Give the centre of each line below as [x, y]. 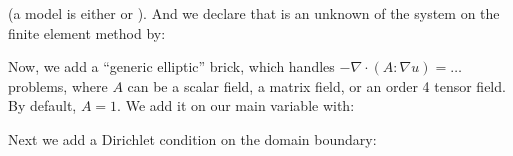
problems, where [58, 85]
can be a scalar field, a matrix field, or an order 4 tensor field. [316, 85]
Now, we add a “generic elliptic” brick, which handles [171, 66]
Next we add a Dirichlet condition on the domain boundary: [192, 138]
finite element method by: [87, 32]
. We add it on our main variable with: [236, 105]
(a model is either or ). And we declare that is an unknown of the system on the [254, 13]
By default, [42, 105]
